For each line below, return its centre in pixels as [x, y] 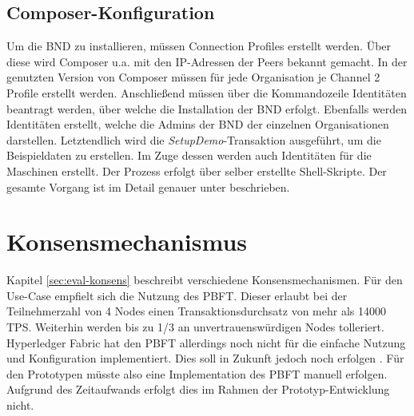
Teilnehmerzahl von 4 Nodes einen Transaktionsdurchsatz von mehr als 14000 [196, 311]
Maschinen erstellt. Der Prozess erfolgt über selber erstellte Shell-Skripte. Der [197, 170]
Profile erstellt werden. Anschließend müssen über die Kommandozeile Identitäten [207, 92]
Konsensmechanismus [127, 242]
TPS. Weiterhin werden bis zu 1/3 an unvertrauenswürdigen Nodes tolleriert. [195, 327]
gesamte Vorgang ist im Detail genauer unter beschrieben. [148, 186]
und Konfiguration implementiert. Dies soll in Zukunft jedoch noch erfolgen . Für [205, 358]
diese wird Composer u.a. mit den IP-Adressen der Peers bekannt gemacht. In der [207, 61]
